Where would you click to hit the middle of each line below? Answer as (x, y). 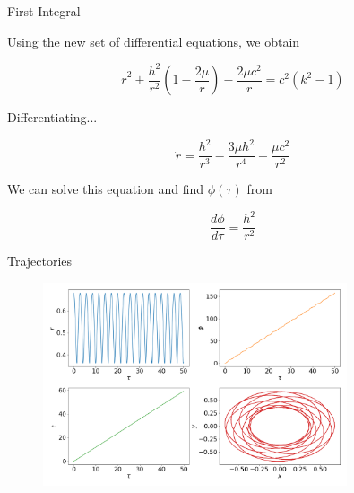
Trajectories (40, 261)
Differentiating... (52, 117)
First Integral (44, 11)
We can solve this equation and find (106, 189)
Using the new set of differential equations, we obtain (154, 41)
